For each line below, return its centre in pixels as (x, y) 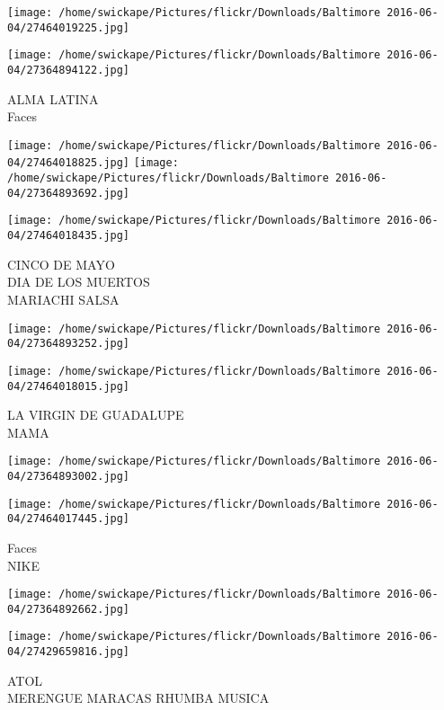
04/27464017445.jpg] (69, 519)
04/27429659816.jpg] (69, 652)
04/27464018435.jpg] (69, 236)
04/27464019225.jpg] (69, 27)
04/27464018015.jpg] (69, 386)
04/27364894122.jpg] (69, 70)
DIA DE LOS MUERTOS (79, 282)
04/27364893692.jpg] (69, 193)
